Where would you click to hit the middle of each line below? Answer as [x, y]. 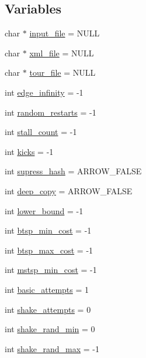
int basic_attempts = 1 [47, 289]
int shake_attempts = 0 [48, 309]
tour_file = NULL [62, 72]
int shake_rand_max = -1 [52, 348]
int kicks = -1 [29, 151]
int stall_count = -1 [41, 132]
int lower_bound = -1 [44, 210]
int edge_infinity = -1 [44, 92]
